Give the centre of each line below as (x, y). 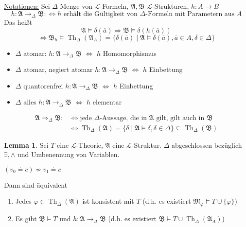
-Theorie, (89, 145)
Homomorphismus (130, 53)
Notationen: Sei (27, 6)
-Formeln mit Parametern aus (190, 14)
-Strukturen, (171, 6)
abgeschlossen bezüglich (207, 145)
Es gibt (26, 218)
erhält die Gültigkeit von (101, 14)
